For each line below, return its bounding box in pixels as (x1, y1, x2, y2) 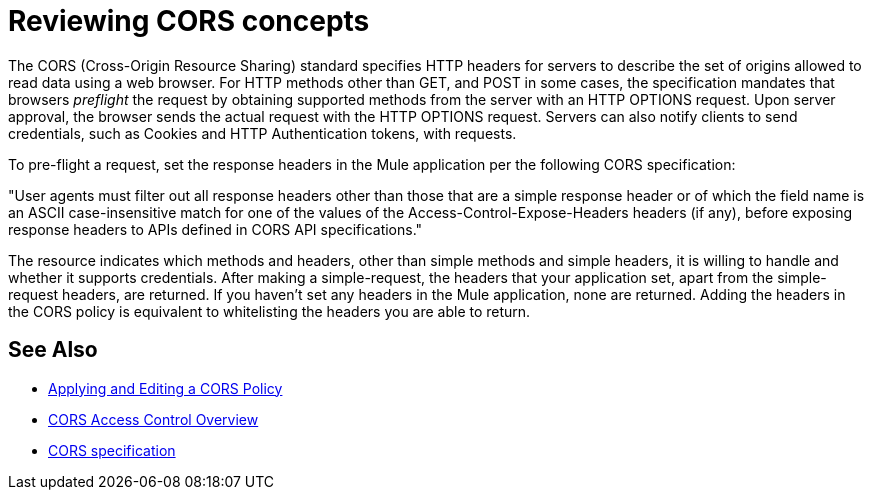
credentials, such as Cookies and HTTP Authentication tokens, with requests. (8, 124, 517, 142)
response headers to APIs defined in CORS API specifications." (8, 220, 423, 238)
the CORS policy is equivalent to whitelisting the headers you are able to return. (8, 302, 531, 320)
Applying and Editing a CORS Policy (48, 379, 283, 397)
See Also (8, 337, 98, 363)
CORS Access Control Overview (48, 410, 259, 428)
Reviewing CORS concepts (8, 4, 370, 38)
